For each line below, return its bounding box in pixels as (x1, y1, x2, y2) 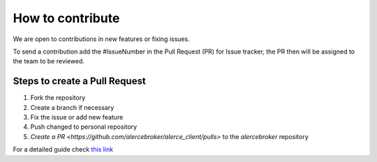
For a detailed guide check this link (13, 145, 114, 154)
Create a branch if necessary (30, 103, 114, 111)
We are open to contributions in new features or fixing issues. (13, 35, 190, 43)
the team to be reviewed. (13, 57, 85, 65)
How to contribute (13, 10, 120, 26)
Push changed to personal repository (30, 122, 138, 131)
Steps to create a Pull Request (13, 75, 146, 87)
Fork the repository (30, 94, 86, 102)
